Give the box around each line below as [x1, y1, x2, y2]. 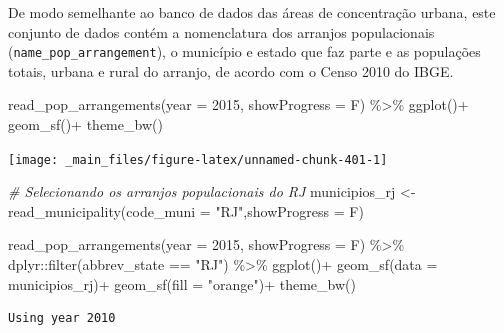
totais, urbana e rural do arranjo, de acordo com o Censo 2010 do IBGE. [8, 60, 454, 81]
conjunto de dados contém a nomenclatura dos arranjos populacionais [8, 21, 435, 42]
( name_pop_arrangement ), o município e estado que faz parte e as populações [8, 41, 481, 62]
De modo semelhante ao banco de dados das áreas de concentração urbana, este [8, 2, 496, 22]
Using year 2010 [8, 311, 116, 326]
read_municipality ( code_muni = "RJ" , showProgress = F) [8, 200, 364, 221]
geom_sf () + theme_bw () [8, 114, 163, 135]
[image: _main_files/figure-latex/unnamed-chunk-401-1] [8, 152, 388, 167]
